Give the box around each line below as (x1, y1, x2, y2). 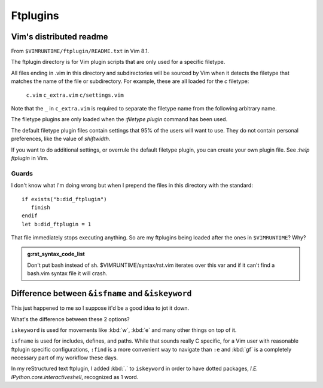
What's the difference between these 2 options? (11, 315, 130, 322)
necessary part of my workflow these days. (11, 354, 118, 361)
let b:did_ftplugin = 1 (22, 221, 92, 227)
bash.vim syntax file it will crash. (27, 270, 108, 277)
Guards (11, 169, 33, 177)
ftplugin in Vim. (11, 154, 48, 161)
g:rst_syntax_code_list (27, 251, 85, 258)
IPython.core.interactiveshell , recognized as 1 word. (11, 373, 139, 380)
